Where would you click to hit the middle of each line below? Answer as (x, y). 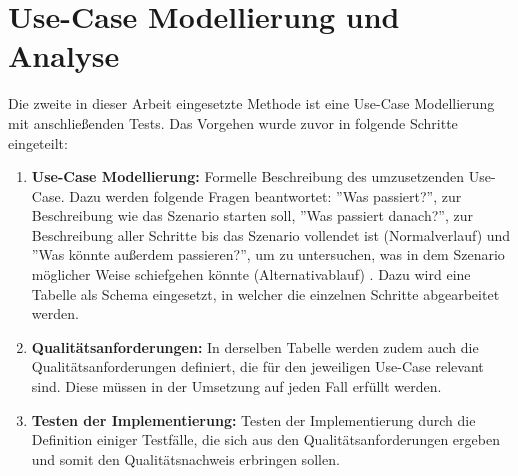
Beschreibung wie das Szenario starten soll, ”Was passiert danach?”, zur (252, 215)
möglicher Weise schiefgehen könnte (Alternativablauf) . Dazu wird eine (251, 274)
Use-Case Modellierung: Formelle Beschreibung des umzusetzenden (248, 176)
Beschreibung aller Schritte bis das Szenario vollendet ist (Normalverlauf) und (271, 234)
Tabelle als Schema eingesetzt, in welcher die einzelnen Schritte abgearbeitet (265, 293)
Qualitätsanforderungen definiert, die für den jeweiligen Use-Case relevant (257, 366)
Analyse (64, 55)
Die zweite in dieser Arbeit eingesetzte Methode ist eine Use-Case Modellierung (251, 103)
